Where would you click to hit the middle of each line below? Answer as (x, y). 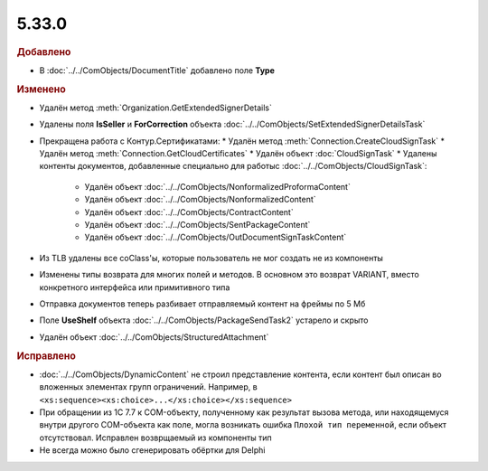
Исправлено (46, 355)
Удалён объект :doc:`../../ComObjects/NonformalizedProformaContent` (218, 186)
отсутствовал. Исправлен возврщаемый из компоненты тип (155, 438)
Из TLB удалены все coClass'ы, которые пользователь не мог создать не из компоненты (211, 258)
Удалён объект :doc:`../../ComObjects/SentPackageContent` (197, 224)
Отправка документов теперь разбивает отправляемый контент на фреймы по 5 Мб (202, 304)
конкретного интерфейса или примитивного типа (135, 287)
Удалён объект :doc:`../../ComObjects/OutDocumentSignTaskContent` (216, 237)
